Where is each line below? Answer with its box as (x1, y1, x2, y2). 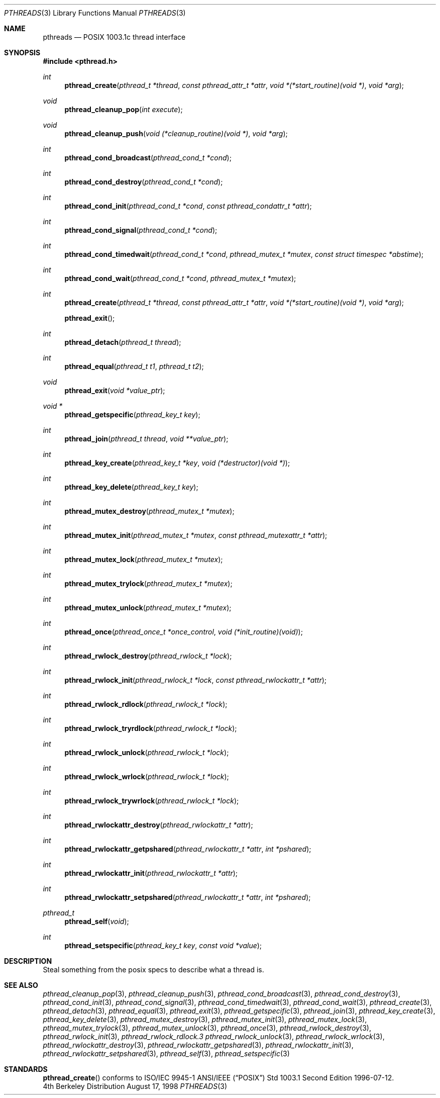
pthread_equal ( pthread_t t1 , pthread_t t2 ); (64, 362, 204, 371)
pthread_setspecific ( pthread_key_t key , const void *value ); (64, 941, 262, 950)
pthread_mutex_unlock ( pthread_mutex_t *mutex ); (64, 603, 232, 612)
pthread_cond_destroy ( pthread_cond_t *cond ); (64, 177, 223, 186)
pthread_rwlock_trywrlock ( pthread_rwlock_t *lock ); (64, 796, 239, 805)
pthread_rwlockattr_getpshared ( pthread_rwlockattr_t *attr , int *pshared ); (64, 845, 311, 853)
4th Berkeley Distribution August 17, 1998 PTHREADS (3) (43, 1082, 227, 1090)
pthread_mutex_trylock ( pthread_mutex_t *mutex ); (64, 579, 233, 588)
